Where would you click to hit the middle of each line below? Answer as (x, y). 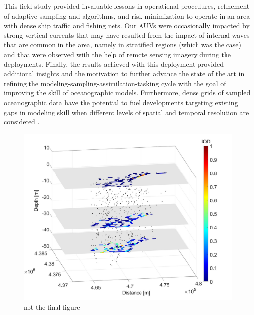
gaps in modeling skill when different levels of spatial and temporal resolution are (127, 112)
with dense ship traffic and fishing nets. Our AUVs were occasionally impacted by (127, 25)
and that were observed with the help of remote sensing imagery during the (118, 54)
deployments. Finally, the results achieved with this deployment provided (114, 64)
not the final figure (52, 307)
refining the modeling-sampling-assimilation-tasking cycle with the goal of (115, 83)
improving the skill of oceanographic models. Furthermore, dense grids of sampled (127, 93)
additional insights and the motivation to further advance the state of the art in (124, 73)
